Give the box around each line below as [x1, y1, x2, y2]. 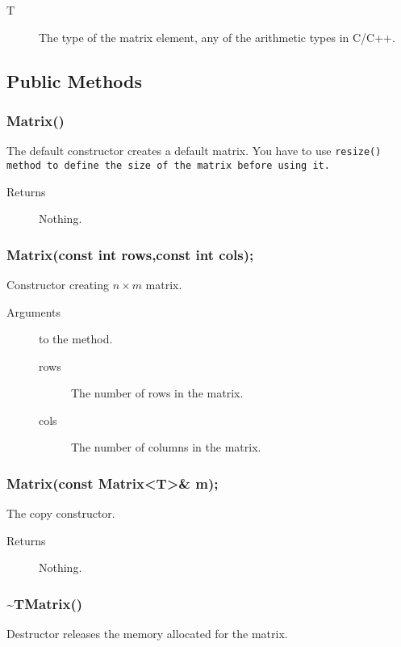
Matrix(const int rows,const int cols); [6, 244, 254, 264]
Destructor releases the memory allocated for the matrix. [6, 625, 288, 642]
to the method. [39, 330, 113, 347]
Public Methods [6, 68, 143, 93]
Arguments [6, 303, 61, 320]
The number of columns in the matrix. [71, 439, 261, 456]
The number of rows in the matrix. [71, 384, 244, 401]
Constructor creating [6, 275, 109, 292]
